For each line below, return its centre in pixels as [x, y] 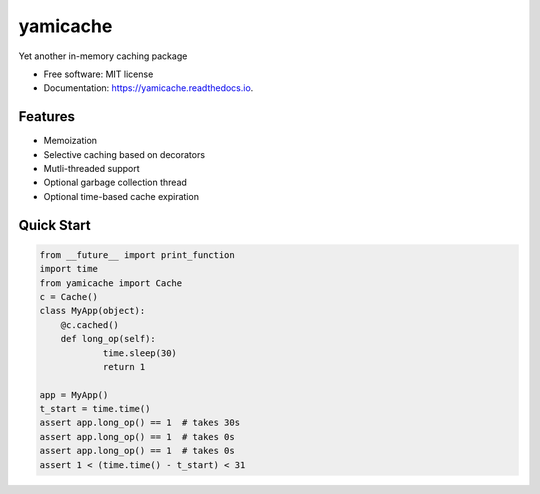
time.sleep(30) [139, 353]
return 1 [124, 366]
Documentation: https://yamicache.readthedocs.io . [148, 88]
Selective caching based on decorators [124, 154]
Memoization [70, 141]
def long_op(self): [108, 339]
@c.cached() [90, 324]
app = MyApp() [74, 394]
